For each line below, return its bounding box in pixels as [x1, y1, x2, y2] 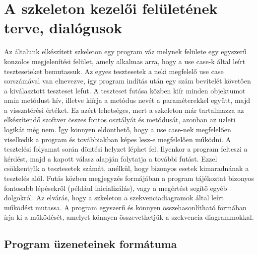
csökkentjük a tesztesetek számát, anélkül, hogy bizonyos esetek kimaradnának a [4, 163, 249, 173]
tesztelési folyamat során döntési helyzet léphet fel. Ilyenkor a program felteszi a [4, 144, 248, 154]
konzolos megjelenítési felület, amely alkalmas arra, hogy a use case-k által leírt [4, 56, 246, 66]
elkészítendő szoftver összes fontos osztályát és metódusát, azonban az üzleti [4, 114, 236, 125]
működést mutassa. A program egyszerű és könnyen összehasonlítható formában [4, 202, 247, 212]
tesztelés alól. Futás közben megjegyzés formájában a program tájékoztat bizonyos [4, 173, 254, 183]
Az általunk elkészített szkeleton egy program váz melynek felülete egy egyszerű [4, 46, 247, 57]
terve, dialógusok [4, 17, 123, 38]
